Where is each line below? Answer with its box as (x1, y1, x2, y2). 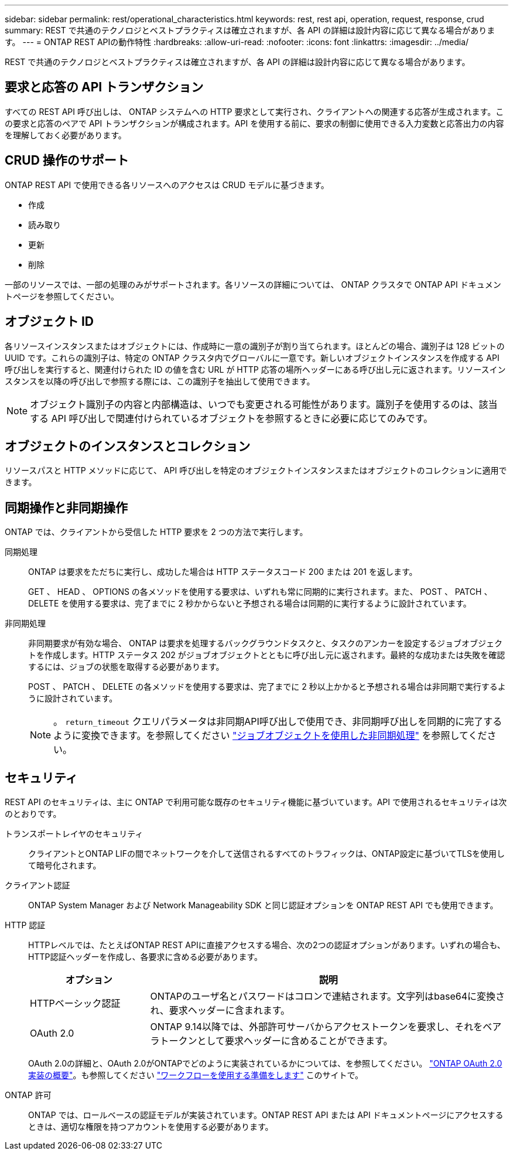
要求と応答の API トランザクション (5, 80, 204, 95)
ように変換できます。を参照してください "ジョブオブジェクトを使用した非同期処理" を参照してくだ (53, 730, 487, 742)
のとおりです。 (5, 809, 61, 819)
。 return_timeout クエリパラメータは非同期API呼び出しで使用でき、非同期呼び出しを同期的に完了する (53, 716, 502, 728)
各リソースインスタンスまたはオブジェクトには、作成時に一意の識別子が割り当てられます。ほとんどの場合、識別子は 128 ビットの (5, 340, 505, 351)
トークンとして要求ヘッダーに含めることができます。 (159, 1035, 393, 1047)
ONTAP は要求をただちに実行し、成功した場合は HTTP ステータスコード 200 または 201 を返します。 (28, 567, 418, 577)
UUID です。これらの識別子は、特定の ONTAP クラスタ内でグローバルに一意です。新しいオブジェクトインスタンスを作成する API (5, 352, 500, 363)
